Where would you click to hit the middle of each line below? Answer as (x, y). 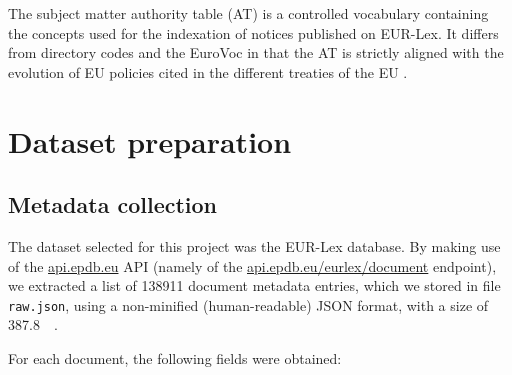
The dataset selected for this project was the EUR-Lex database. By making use (254, 245)
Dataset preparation (150, 140)
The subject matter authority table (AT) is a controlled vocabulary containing (248, 13)
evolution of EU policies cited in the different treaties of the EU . (208, 71)
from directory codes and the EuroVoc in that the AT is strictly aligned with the (256, 52)
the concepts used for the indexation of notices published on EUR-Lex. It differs (253, 32)
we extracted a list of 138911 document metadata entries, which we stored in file (254, 285)
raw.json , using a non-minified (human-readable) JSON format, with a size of (248, 304)
